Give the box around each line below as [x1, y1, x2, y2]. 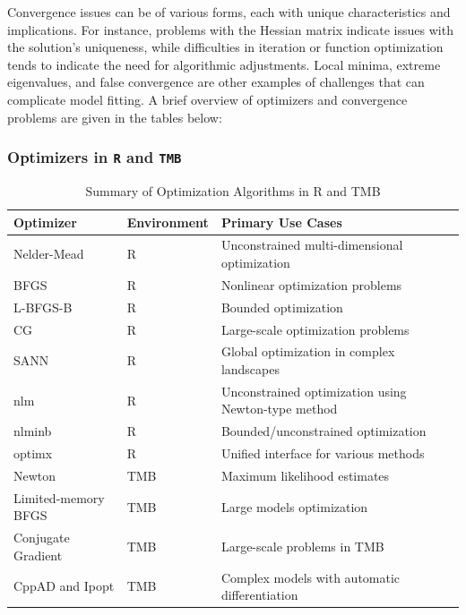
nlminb [13, 422, 52, 440]
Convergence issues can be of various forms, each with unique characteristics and [7, 3, 451, 21]
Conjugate [13, 528, 70, 547]
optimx [13, 444, 53, 463]
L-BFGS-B [13, 297, 73, 316]
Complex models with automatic [220, 568, 401, 586]
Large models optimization [220, 497, 368, 516]
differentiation [220, 585, 298, 604]
